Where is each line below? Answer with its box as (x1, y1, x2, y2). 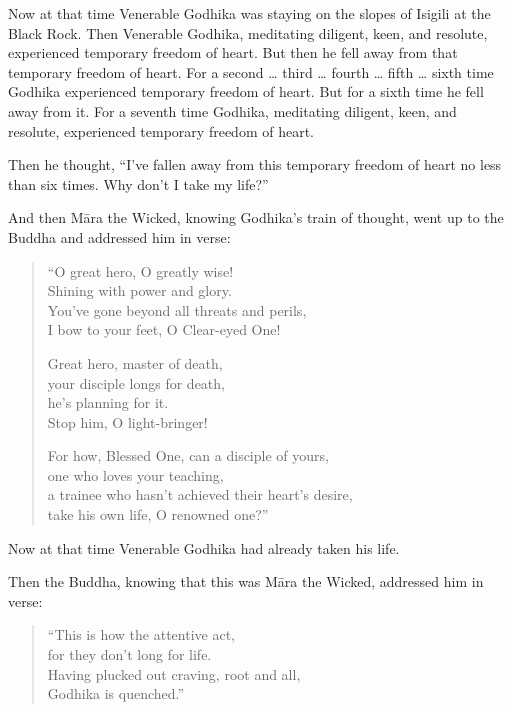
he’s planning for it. (47, 392, 169, 413)
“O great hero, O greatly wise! (47, 260, 234, 281)
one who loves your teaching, (47, 464, 224, 485)
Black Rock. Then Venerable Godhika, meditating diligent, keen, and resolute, (8, 22, 488, 43)
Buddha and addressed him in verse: (8, 226, 231, 247)
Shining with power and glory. (47, 280, 232, 301)
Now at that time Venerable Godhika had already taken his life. (8, 537, 400, 558)
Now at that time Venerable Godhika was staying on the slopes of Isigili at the (8, 3, 491, 23)
